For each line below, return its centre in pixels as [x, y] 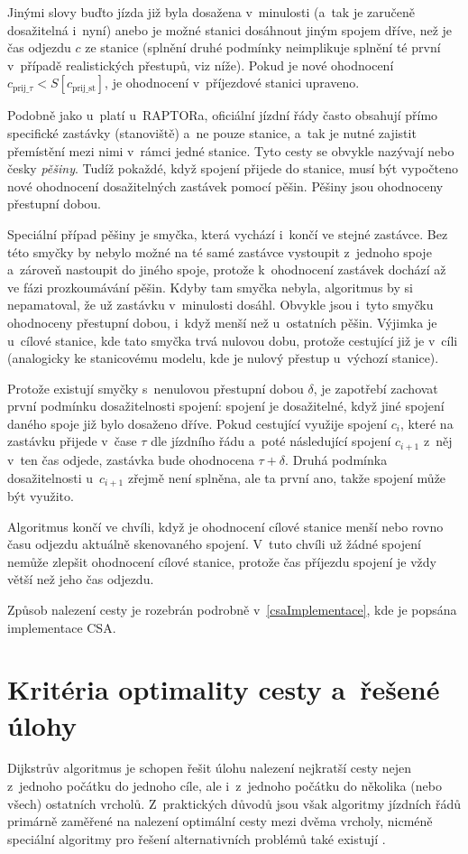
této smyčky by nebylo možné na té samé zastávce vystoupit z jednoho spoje [220, 251]
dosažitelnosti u [50, 477]
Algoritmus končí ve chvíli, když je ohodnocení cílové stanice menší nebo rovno [225, 526]
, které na [427, 423]
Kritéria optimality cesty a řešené [224, 689]
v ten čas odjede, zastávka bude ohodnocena [131, 459]
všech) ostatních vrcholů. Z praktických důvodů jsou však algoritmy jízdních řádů [234, 803]
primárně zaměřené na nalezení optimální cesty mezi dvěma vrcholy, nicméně [220, 821]
